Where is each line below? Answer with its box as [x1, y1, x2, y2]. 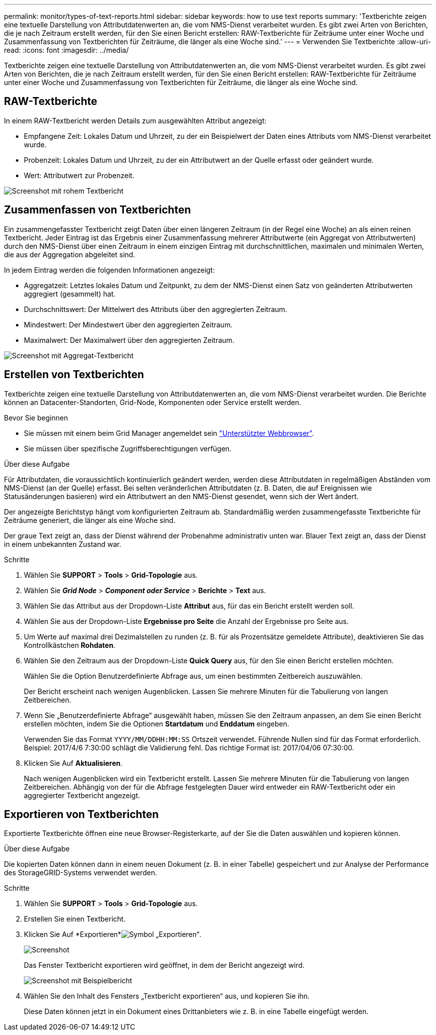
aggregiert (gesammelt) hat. [24, 289, 115, 298]
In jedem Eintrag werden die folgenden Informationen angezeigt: [4, 265, 215, 274]
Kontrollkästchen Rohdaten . [24, 640, 115, 649]
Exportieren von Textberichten [4, 808, 159, 821]
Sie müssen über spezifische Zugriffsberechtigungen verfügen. [24, 444, 232, 453]
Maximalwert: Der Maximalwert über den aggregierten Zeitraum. [24, 335, 234, 344]
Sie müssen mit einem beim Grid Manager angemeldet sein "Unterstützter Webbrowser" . [24, 428, 315, 437]
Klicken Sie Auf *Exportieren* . [24, 930, 202, 939]
